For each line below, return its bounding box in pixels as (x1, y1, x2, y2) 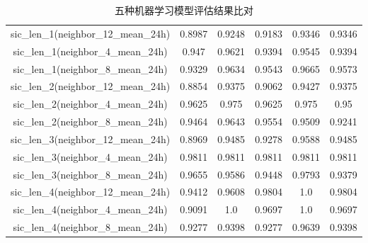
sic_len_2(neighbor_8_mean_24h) (13, 114, 168, 129)
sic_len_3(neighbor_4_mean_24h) (13, 149, 168, 164)
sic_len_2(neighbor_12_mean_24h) (11, 79, 171, 94)
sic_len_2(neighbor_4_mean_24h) (13, 96, 168, 111)
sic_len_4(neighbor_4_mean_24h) (13, 202, 168, 217)
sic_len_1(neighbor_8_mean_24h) (13, 61, 168, 76)
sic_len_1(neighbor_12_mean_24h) (11, 26, 171, 40)
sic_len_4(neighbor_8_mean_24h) (13, 220, 168, 234)
